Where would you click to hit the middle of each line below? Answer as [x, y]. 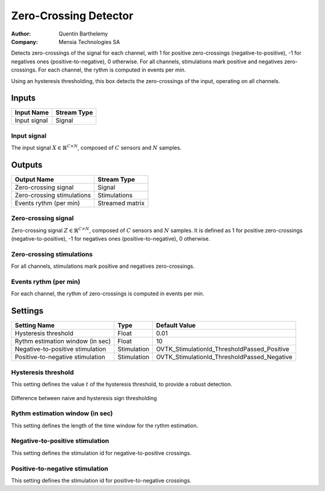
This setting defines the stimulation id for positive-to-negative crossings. [101, 480]
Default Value [176, 326]
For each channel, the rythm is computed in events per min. [112, 70]
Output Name [34, 179]
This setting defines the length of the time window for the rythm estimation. [105, 425]
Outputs [27, 165]
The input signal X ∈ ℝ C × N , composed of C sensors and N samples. [96, 147]
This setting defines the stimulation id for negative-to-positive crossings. [101, 453]
